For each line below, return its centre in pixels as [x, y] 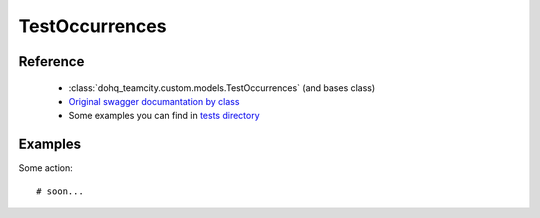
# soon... [60, 191]
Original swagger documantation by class [154, 101]
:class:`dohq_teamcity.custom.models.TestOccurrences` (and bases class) [222, 87]
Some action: [46, 168]
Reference [51, 61]
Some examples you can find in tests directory [164, 116]
